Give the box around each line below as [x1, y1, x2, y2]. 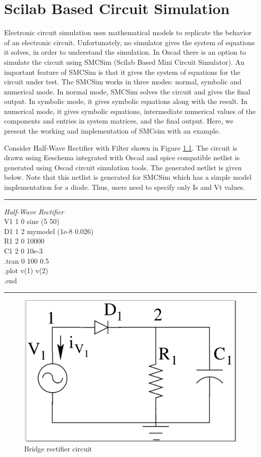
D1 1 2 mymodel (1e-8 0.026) [4, 225, 94, 236]
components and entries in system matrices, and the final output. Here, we [4, 116, 234, 126]
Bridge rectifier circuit [24, 443, 92, 453]
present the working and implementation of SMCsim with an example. [4, 126, 220, 136]
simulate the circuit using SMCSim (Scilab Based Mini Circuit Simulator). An [4, 56, 244, 67]
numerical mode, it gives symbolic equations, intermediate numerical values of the [4, 105, 256, 116]
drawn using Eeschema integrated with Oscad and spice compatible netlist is [4, 152, 240, 163]
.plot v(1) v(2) [4, 265, 48, 276]
